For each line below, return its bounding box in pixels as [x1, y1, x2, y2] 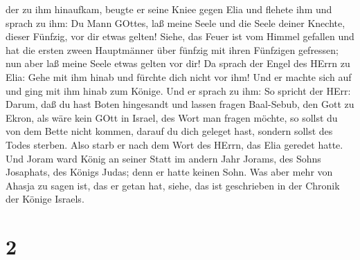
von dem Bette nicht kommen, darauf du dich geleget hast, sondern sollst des [6, 124, 333, 138]
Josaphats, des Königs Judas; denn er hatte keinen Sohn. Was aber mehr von [6, 165, 333, 179]
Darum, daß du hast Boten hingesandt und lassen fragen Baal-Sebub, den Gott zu [6, 97, 354, 111]
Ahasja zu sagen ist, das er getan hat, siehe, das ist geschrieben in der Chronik [6, 178, 340, 192]
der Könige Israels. [6, 192, 84, 206]
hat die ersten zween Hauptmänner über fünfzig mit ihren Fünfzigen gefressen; [6, 42, 339, 57]
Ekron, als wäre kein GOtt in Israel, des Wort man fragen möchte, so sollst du [6, 110, 338, 124]
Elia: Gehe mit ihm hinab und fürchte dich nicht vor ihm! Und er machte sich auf [6, 69, 352, 84]
